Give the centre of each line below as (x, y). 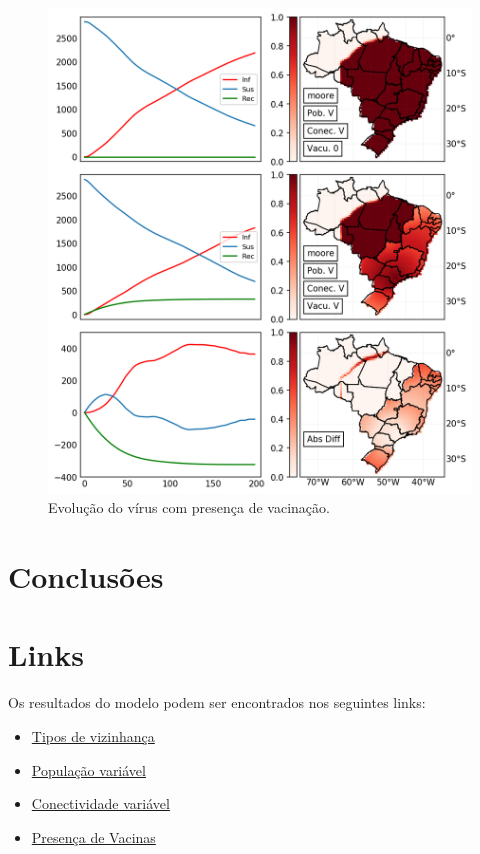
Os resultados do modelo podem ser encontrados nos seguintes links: (217, 702)
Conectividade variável (100, 803)
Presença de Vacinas (93, 836)
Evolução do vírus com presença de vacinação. (189, 507)
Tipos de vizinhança (93, 735)
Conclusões (86, 576)
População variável (88, 769)
